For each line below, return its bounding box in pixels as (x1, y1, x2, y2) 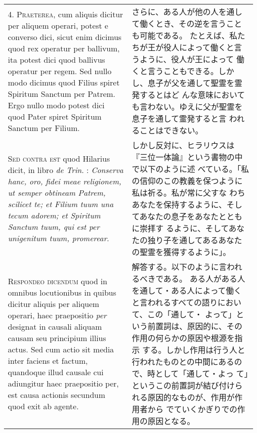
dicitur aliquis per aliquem (8, 298, 99, 309)
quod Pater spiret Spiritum (8, 110, 102, 122)
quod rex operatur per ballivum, (8, 42, 120, 54)
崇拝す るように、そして (139, 222, 229, 234)
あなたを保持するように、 (131, 199, 227, 210)
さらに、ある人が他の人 (131, 6, 219, 17)
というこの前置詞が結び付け (131, 380, 235, 391)
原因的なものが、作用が (147, 391, 235, 403)
